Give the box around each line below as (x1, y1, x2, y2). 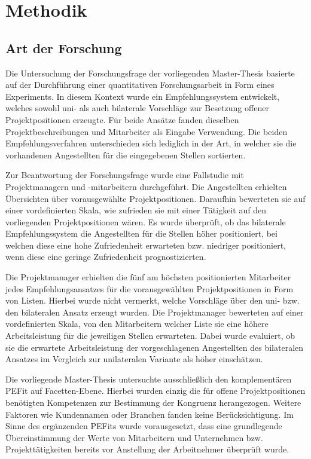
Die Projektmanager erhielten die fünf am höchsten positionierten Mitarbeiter (5, 271, 291, 283)
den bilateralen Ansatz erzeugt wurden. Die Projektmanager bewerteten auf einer (5, 305, 304, 318)
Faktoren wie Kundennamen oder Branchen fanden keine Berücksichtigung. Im (5, 408, 294, 420)
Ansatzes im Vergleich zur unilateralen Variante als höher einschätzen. (5, 353, 263, 365)
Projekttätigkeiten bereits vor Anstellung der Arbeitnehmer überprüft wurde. (5, 443, 289, 455)
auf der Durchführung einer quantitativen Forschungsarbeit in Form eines (5, 78, 275, 91)
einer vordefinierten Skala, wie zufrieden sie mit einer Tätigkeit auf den (5, 204, 266, 216)
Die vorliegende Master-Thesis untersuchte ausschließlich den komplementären (5, 372, 292, 385)
